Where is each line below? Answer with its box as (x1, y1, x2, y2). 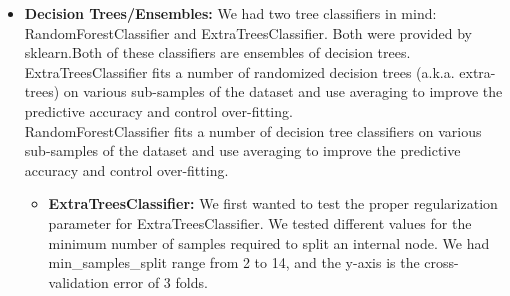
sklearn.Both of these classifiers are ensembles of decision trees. (24, 42, 411, 63)
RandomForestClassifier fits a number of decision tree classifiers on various (24, 120, 482, 141)
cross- (424, 252, 459, 273)
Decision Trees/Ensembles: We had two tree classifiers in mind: (24, 3, 437, 23)
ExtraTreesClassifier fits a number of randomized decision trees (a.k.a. (24, 61, 455, 82)
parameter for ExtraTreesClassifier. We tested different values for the (48, 212, 472, 233)
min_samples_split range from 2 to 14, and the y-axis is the (48, 252, 420, 273)
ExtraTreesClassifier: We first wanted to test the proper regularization (48, 193, 498, 214)
